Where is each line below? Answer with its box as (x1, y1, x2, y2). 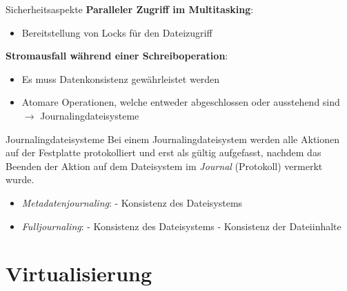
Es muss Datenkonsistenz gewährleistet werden (21, 71, 220, 86)
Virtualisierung (6, 259, 152, 288)
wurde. (6, 172, 34, 187)
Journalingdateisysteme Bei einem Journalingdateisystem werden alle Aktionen (6, 131, 340, 146)
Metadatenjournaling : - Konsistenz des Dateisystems (21, 195, 243, 209)
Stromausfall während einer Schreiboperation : (6, 48, 228, 63)
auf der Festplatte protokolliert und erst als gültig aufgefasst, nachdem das (6, 145, 321, 160)
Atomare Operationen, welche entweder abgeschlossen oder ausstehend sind (21, 95, 340, 109)
